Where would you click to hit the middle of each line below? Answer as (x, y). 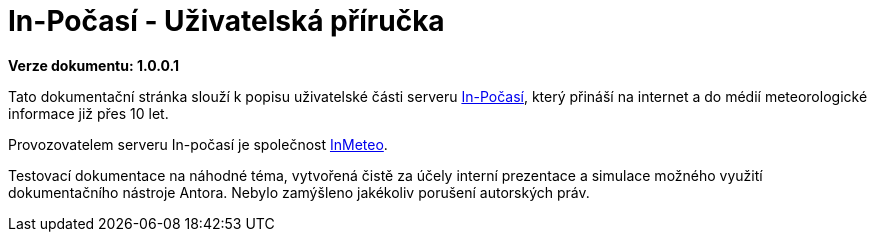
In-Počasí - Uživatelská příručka (226, 21)
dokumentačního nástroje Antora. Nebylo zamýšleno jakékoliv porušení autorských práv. (299, 192)
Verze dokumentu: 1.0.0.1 (94, 65)
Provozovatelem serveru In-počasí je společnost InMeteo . (198, 144)
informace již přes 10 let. (88, 113)
